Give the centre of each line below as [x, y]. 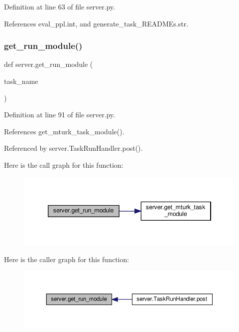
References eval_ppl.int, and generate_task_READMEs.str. [96, 23]
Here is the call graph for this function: [64, 165]
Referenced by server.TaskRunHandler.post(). [73, 148]
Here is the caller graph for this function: [67, 259]
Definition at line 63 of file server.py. [60, 6]
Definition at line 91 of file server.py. [60, 115]
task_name [21, 81]
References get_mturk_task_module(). [64, 131]
